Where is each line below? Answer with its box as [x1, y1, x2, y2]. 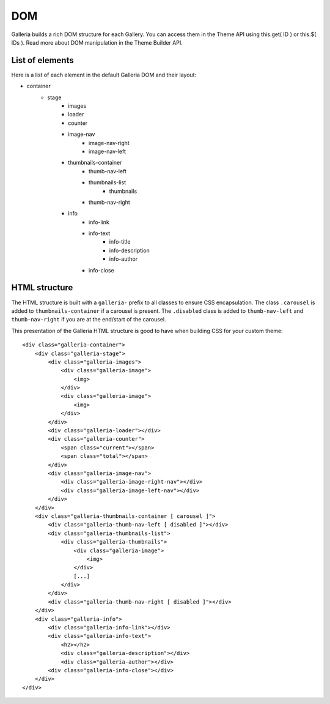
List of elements [11, 55, 74, 66]
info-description [109, 247, 150, 254]
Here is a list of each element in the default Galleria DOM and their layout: [11, 71, 197, 78]
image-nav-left [89, 148, 127, 155]
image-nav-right [89, 139, 130, 146]
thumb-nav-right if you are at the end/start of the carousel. [11, 316, 166, 323]
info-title [109, 238, 131, 245]
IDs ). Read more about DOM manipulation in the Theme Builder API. [11, 39, 183, 46]
